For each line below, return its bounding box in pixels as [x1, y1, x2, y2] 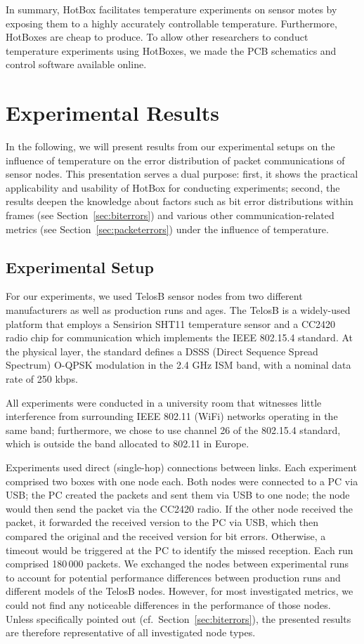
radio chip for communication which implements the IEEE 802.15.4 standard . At [6, 330, 353, 345]
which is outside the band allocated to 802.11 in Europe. [6, 436, 249, 451]
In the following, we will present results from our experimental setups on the [6, 139, 335, 154]
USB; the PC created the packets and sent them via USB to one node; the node [6, 487, 350, 502]
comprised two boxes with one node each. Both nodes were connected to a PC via [6, 473, 358, 488]
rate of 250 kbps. [6, 372, 78, 386]
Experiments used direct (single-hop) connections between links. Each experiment [6, 459, 357, 474]
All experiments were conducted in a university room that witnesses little [6, 395, 322, 409]
